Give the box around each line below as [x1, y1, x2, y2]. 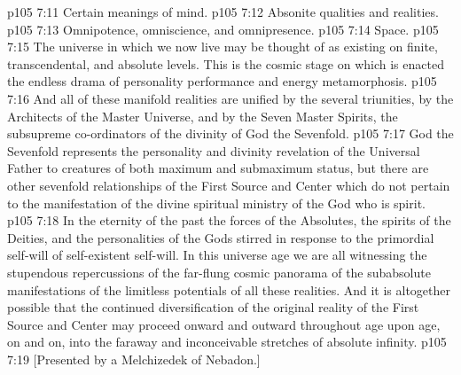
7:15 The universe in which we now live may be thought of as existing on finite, [7, 37, 438, 56]
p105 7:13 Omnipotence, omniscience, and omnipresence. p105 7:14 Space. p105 [7, 20, 439, 38]
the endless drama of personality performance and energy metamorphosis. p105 [7, 72, 437, 90]
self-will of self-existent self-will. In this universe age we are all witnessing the [7, 246, 427, 264]
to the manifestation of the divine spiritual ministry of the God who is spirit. [7, 193, 426, 212]
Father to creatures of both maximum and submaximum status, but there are [7, 159, 429, 177]
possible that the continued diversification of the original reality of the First [7, 298, 419, 316]
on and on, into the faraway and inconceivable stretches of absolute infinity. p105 [7, 332, 447, 351]
